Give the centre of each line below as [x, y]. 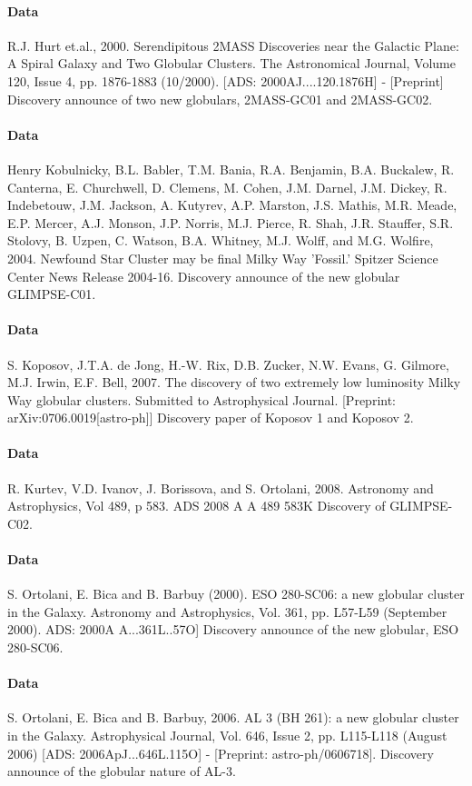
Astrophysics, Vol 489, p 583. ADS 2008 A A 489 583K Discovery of [197, 506]
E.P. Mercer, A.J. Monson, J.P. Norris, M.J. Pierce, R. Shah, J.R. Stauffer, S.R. [231, 222]
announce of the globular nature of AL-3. [122, 771]
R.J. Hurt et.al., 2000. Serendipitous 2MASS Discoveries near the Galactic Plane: [233, 45]
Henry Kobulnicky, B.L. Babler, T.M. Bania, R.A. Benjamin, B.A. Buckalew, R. [231, 169]
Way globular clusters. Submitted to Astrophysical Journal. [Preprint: [202, 399]
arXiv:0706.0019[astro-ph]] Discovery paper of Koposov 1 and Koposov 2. [211, 418]
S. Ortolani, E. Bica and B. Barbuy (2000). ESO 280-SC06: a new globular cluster [236, 594]
